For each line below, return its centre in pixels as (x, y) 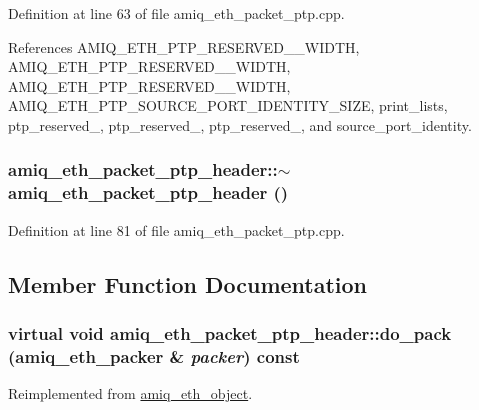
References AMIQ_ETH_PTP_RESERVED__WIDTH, (184, 46)
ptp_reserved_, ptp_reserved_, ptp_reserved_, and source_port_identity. (240, 124)
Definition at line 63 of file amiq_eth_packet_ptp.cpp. (176, 13)
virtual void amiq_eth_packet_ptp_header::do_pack (230, 333)
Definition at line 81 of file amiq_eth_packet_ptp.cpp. (176, 229)
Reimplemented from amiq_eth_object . (130, 393)
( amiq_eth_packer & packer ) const (154, 355)
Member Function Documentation (188, 283)
